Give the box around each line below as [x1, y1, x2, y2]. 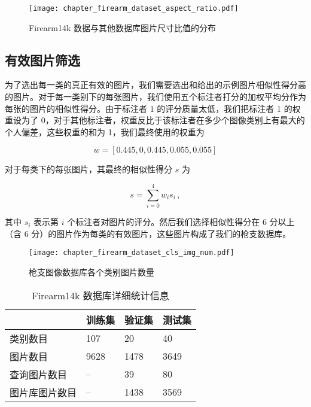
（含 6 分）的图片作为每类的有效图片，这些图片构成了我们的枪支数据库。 [5, 227, 291, 239]
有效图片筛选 [5, 50, 80, 69]
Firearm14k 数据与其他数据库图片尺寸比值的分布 [29, 21, 216, 34]
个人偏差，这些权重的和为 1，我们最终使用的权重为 [5, 125, 205, 138]
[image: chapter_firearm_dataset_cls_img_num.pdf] [29, 248, 234, 257]
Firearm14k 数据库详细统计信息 [32, 288, 169, 302]
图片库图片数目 [10, 385, 77, 399]
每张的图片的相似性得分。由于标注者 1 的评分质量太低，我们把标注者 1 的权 [5, 102, 301, 114]
